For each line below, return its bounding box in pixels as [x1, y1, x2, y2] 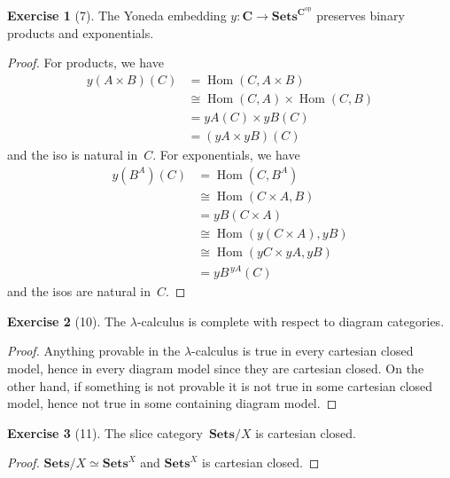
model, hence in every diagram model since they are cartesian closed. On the [7, 359, 424, 378]
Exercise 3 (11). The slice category [7, 423, 203, 442]
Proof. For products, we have [7, 53, 164, 72]
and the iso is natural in [7, 145, 138, 163]
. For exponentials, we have [152, 145, 300, 163]
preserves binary [316, 6, 405, 25]
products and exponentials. [7, 23, 154, 42]
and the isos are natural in [7, 282, 151, 301]
